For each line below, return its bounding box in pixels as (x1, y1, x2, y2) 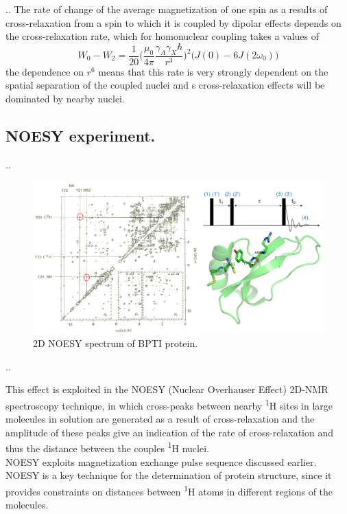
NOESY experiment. (5, 124, 156, 146)
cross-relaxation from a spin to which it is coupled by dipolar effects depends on (5, 15, 342, 30)
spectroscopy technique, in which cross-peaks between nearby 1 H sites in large (5, 396, 333, 412)
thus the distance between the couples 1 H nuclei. (5, 439, 209, 455)
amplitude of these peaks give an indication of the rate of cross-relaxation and (5, 425, 333, 439)
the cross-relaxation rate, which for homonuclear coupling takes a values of (5, 29, 320, 43)
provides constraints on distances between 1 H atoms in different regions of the (5, 482, 333, 498)
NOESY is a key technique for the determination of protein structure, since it (5, 468, 332, 482)
